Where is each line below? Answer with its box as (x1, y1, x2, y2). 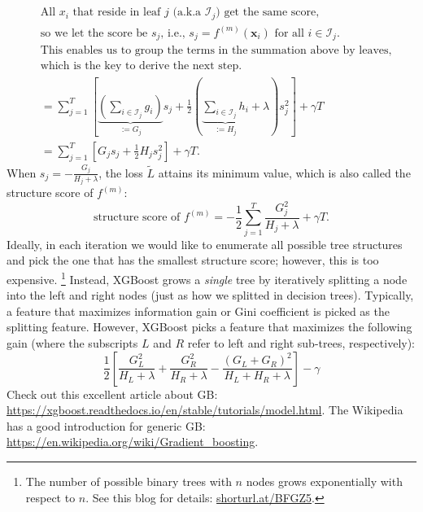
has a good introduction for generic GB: (7, 417, 206, 434)
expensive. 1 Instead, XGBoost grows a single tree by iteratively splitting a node (7, 268, 408, 287)
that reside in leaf (72, 7, 161, 19)
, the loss (98, 164, 143, 181)
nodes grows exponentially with (246, 472, 403, 489)
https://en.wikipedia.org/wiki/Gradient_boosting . (7, 433, 259, 450)
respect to (25, 488, 76, 505)
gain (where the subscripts (7, 334, 138, 351)
